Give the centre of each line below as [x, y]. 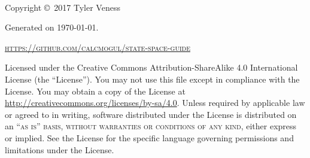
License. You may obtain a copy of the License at [95, 91]
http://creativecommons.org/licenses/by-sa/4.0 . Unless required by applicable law [155, 103]
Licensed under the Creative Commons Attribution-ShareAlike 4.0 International [151, 67]
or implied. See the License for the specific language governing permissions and [149, 137]
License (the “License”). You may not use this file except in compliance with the [152, 79]
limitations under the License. [60, 149]
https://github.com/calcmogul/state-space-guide [98, 47]
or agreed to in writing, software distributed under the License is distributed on [151, 114]
